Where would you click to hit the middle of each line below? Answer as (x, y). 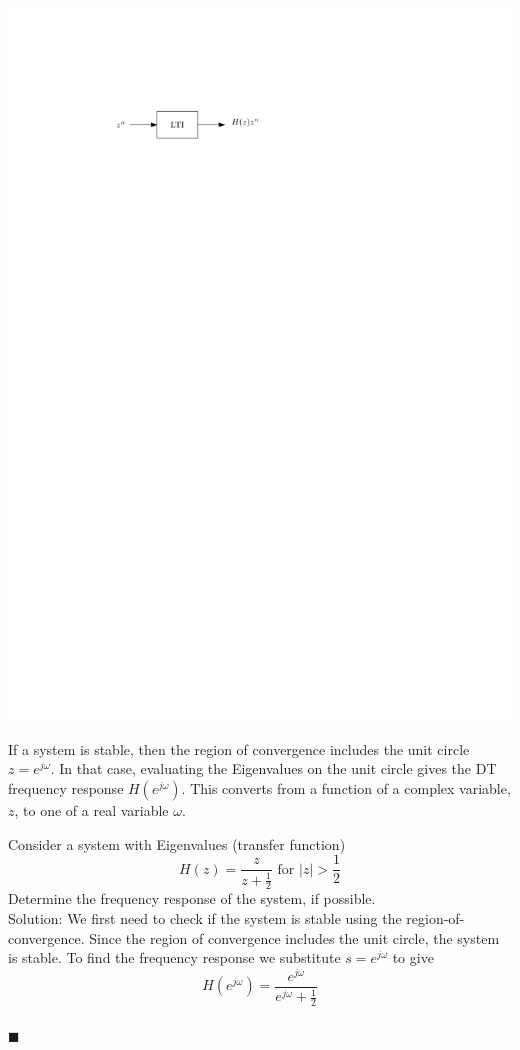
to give (413, 957)
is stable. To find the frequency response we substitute (174, 957)
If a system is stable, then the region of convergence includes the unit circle (239, 748)
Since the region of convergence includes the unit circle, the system (294, 937)
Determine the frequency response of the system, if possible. (192, 898)
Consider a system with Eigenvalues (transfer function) (177, 843)
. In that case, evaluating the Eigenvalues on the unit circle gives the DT (273, 768)
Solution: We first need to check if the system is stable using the (205, 917)
